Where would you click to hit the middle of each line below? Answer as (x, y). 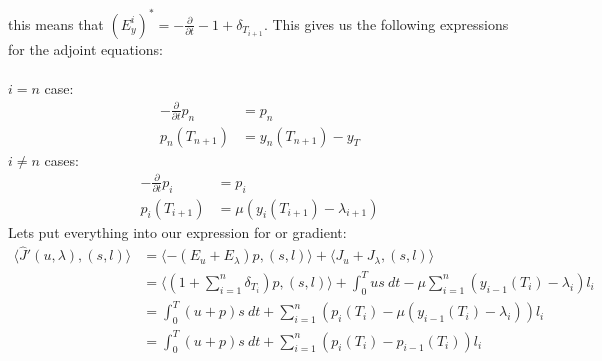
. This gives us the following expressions (386, 23)
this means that (56, 23)
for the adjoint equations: (85, 48)
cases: (61, 159)
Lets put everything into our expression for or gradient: (177, 231)
